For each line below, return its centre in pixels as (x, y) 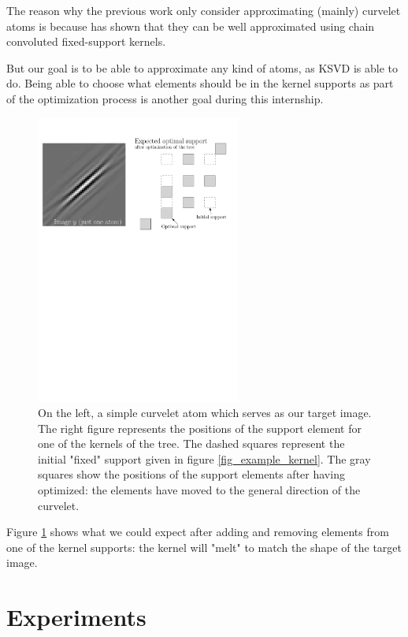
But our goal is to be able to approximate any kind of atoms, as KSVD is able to (202, 67)
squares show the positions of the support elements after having (191, 474)
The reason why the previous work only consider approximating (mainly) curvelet (204, 10)
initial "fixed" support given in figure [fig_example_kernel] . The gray (204, 458)
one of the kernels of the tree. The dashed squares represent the (191, 443)
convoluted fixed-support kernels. (86, 41)
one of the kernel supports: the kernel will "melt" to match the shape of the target (204, 547)
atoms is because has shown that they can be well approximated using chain (191, 26)
